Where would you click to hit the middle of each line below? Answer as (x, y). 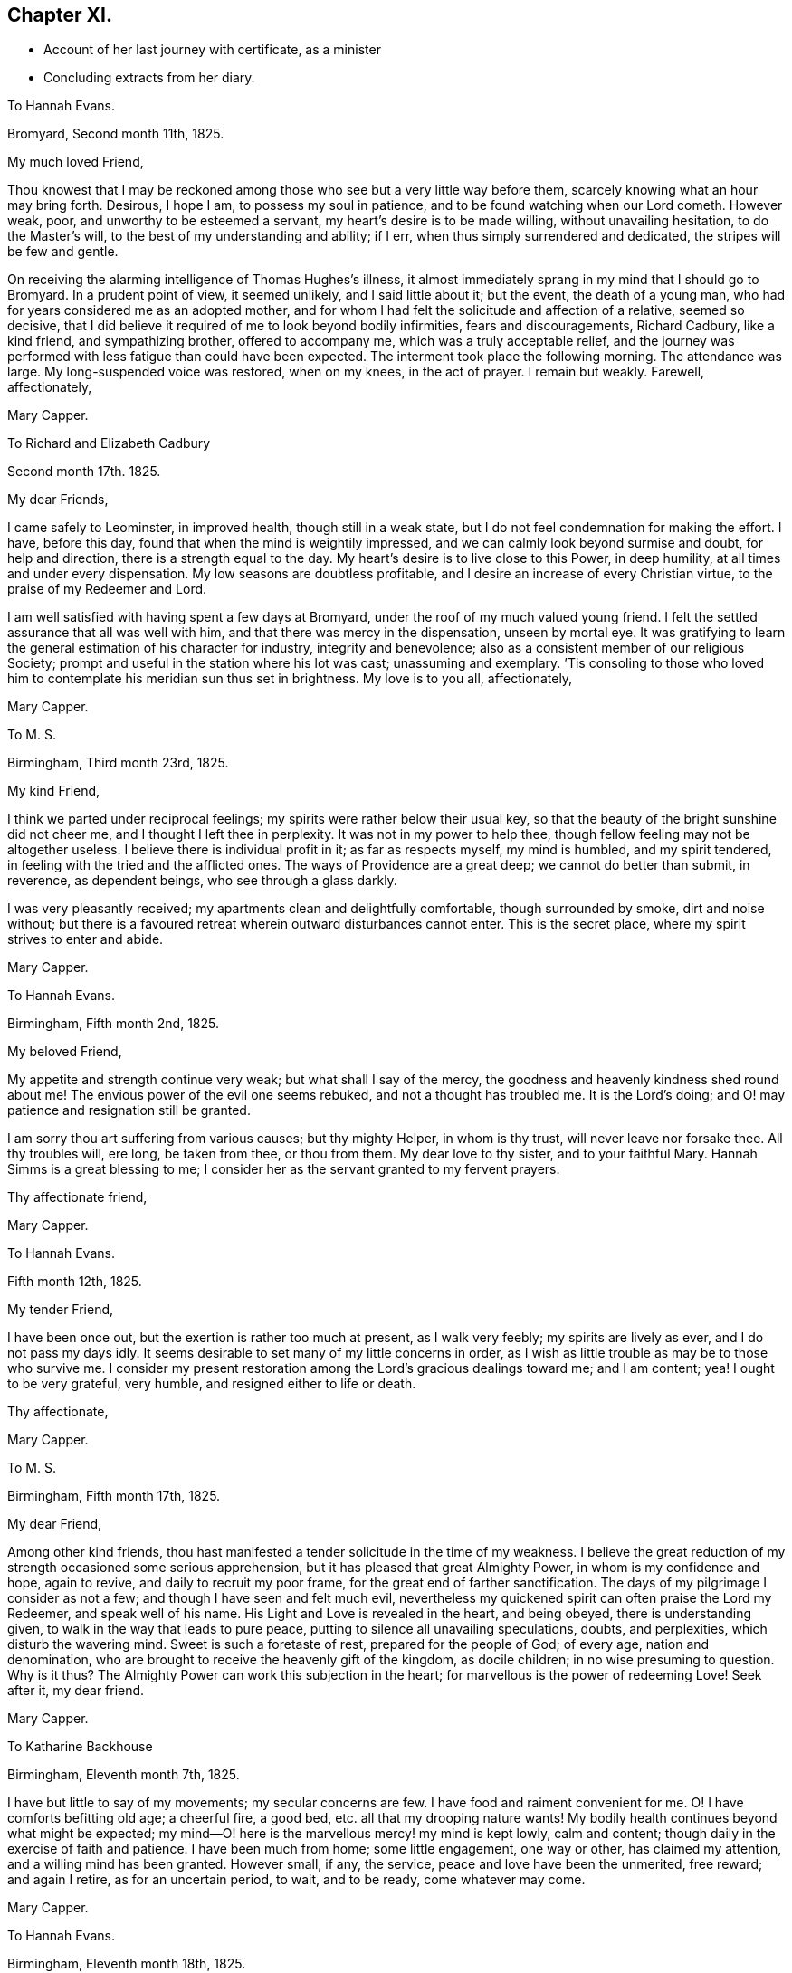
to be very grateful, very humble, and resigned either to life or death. (212, 1384)
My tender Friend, (61, 1310)
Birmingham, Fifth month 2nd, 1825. (114, 1024)
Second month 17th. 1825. (84, 472)
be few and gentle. (63, 252)
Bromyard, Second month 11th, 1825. (116, 134)
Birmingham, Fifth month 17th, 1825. (114, 1496)
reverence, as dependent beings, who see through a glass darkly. (202, 881)
